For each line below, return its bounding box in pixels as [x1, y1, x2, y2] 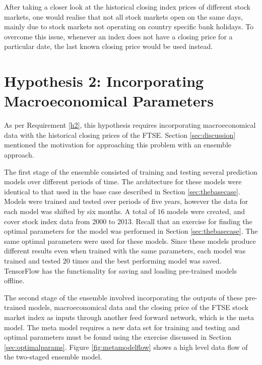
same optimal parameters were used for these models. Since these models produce [4, 235, 256, 246]
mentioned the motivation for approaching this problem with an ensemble [4, 139, 232, 150]
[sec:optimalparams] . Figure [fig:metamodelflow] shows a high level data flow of [4, 341, 248, 352]
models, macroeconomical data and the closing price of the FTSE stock [28, 302, 248, 312]
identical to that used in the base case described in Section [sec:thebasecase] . [4, 186, 240, 196]
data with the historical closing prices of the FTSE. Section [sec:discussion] [4, 129, 236, 140]
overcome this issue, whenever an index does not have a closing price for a [4, 31, 233, 41]
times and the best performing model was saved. [72, 255, 222, 266]
